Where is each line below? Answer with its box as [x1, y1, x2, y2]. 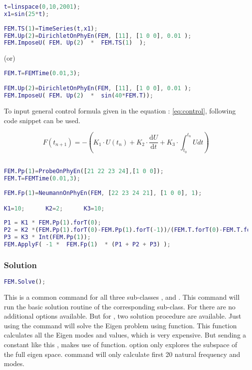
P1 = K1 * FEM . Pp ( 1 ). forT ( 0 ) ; [4, 219, 101, 226]
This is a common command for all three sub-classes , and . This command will [4, 291, 240, 302]
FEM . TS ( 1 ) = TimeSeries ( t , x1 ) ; [4, 25, 98, 32]
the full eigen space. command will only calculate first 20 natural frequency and [4, 349, 240, 359]
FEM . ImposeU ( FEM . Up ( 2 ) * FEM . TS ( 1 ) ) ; [4, 39, 146, 47]
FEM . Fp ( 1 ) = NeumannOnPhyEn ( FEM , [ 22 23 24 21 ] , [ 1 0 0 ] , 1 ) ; [4, 190, 202, 197]
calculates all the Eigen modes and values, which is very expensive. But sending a [4, 330, 246, 340]
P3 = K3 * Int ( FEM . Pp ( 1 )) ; [4, 234, 91, 241]
